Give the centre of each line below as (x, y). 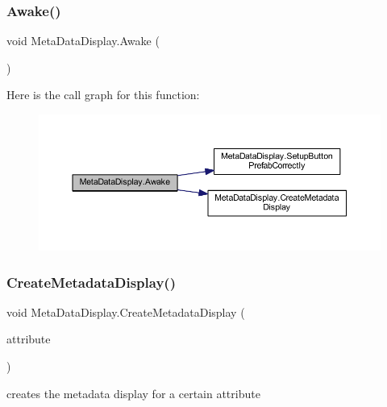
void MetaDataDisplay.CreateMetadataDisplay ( (126, 311)
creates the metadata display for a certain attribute (133, 393)
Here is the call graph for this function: (103, 95)
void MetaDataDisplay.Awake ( (83, 41)
